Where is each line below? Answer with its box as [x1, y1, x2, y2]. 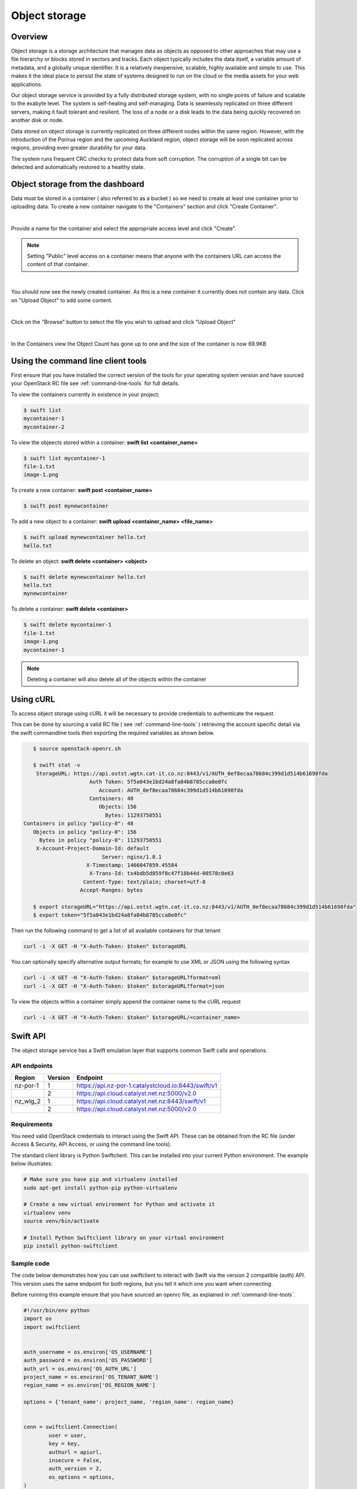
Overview [11, 32, 48, 42]
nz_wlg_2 [14, 1097, 41, 1105]
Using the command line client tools [11, 356, 147, 366]
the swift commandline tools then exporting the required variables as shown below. [11, 729, 215, 736]
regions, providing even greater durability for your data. [11, 144, 147, 151]
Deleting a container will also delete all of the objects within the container [27, 675, 206, 683]
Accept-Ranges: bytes [80, 887, 143, 893]
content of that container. [27, 261, 89, 268]
